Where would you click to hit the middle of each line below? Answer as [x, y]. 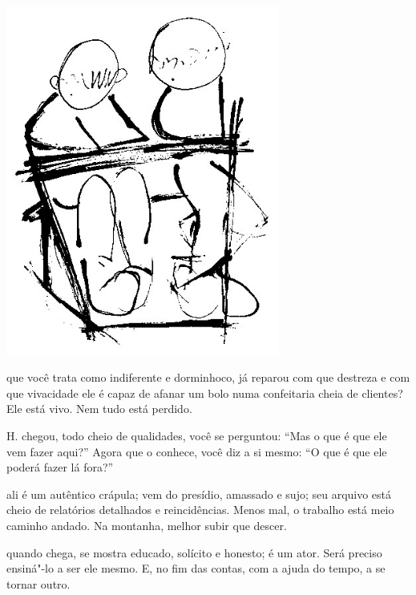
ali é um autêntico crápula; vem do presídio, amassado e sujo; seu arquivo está [199, 494]
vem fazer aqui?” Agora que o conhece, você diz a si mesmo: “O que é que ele [197, 451]
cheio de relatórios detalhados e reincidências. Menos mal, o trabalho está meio [200, 510]
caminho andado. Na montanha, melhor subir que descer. [147, 525]
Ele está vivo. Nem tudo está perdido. [99, 409]
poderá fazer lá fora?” [60, 467]
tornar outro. [38, 583]
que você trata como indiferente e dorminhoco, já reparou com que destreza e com [208, 377]
